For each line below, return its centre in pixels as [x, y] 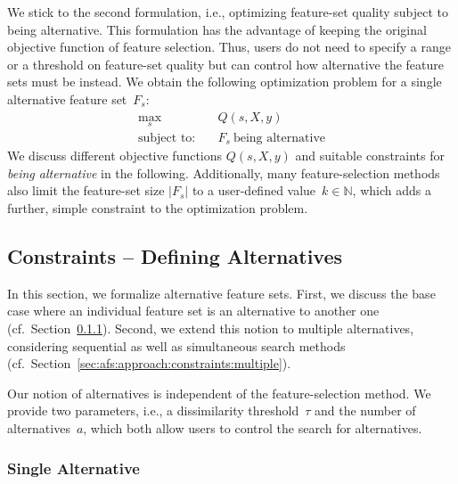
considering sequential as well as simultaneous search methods [176, 345]
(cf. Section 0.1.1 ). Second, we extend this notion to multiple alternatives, [211, 328]
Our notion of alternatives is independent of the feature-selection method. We [219, 393]
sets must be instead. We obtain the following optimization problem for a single [225, 82]
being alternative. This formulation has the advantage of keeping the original [217, 29]
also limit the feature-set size [86, 190]
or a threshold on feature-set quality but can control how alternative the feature [226, 64]
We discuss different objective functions [115, 156]
